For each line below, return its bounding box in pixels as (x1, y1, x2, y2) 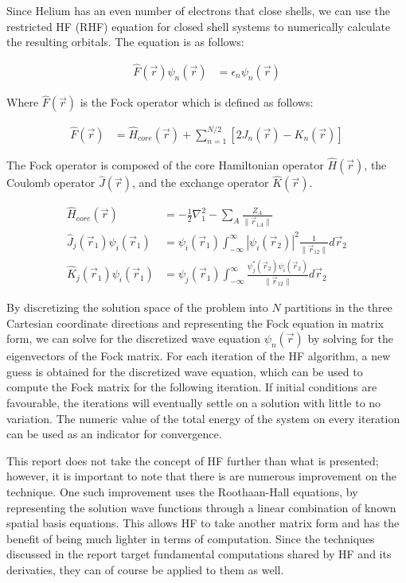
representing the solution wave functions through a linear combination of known (6, 499, 396, 515)
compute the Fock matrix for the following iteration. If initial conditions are (6, 379, 377, 395)
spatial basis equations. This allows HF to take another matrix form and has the (6, 515, 400, 531)
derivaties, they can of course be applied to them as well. (6, 561, 284, 577)
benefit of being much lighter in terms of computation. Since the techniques (6, 530, 375, 546)
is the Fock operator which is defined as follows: (80, 94, 314, 111)
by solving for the (307, 330, 393, 347)
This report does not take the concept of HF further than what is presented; (6, 452, 379, 468)
